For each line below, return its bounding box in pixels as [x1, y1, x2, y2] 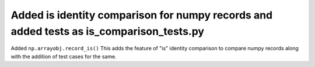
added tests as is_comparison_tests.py [10, 25, 204, 38]
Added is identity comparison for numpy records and [10, 9, 273, 21]
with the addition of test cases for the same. [10, 53, 117, 60]
